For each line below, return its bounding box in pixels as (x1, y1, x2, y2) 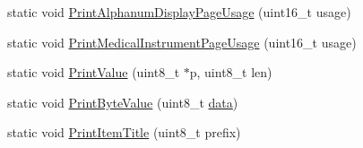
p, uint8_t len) (189, 63, 272, 82)
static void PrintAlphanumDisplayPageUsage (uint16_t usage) (7, 3, 351, 21)
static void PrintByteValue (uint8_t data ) (7, 92, 238, 111)
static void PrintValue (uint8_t (7, 63, 180, 82)
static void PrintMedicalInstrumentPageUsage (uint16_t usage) (7, 32, 357, 51)
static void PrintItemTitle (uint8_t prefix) (7, 123, 241, 142)
